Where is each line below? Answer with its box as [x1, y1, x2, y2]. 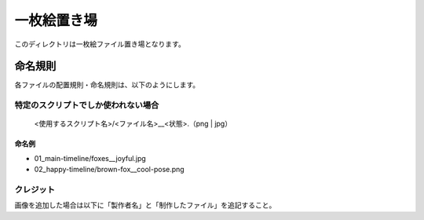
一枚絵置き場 [14, 12, 98, 29]
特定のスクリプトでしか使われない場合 [14, 100, 159, 111]
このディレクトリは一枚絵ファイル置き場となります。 [14, 39, 186, 49]
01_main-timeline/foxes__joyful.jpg [34, 153, 147, 163]
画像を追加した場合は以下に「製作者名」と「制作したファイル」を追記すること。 [14, 200, 276, 210]
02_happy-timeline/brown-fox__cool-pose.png [34, 165, 185, 174]
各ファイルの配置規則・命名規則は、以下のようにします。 [14, 80, 200, 90]
